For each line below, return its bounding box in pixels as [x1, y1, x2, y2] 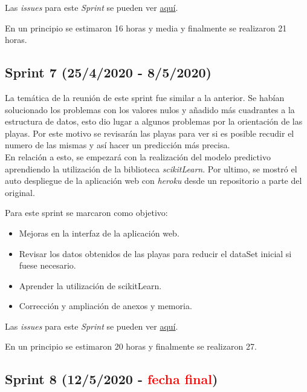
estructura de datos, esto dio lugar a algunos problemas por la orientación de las [5, 115, 303, 128]
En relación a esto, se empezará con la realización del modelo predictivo [5, 150, 271, 163]
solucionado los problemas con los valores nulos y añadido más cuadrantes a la [5, 103, 295, 116]
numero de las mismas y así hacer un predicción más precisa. [5, 139, 230, 151]
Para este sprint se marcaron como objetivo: [5, 206, 168, 219]
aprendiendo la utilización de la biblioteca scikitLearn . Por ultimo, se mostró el [5, 162, 297, 175]
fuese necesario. [19, 259, 76, 272]
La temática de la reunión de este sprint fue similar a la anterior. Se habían [5, 91, 285, 103]
